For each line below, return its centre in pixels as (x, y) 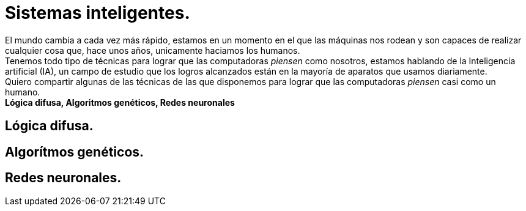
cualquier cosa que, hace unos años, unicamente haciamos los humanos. (153, 50)
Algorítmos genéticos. (75, 152)
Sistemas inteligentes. (98, 13)
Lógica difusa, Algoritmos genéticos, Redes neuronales (120, 102)
